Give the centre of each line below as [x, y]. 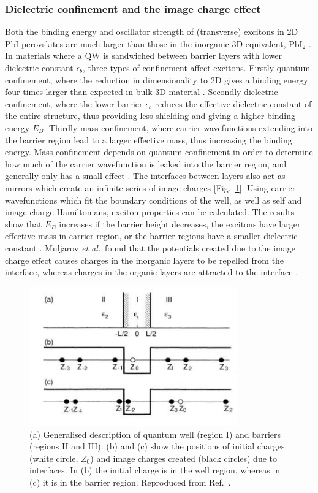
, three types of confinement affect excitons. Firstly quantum [197, 67]
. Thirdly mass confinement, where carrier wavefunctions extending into [178, 127]
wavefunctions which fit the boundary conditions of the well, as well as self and [153, 200]
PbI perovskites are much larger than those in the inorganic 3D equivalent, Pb [152, 43]
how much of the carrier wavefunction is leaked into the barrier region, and [146, 163]
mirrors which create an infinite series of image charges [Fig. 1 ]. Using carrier [150, 187]
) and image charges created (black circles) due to [184, 458]
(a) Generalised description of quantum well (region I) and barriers [155, 434]
